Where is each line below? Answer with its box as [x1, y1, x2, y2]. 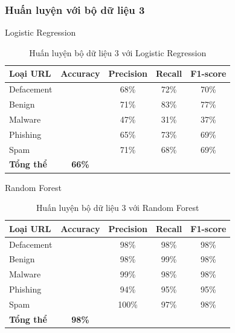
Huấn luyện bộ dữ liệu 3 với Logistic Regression [29, 46, 207, 59]
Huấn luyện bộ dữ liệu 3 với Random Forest [36, 201, 199, 214]
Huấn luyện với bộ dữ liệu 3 [5, 2, 145, 17]
